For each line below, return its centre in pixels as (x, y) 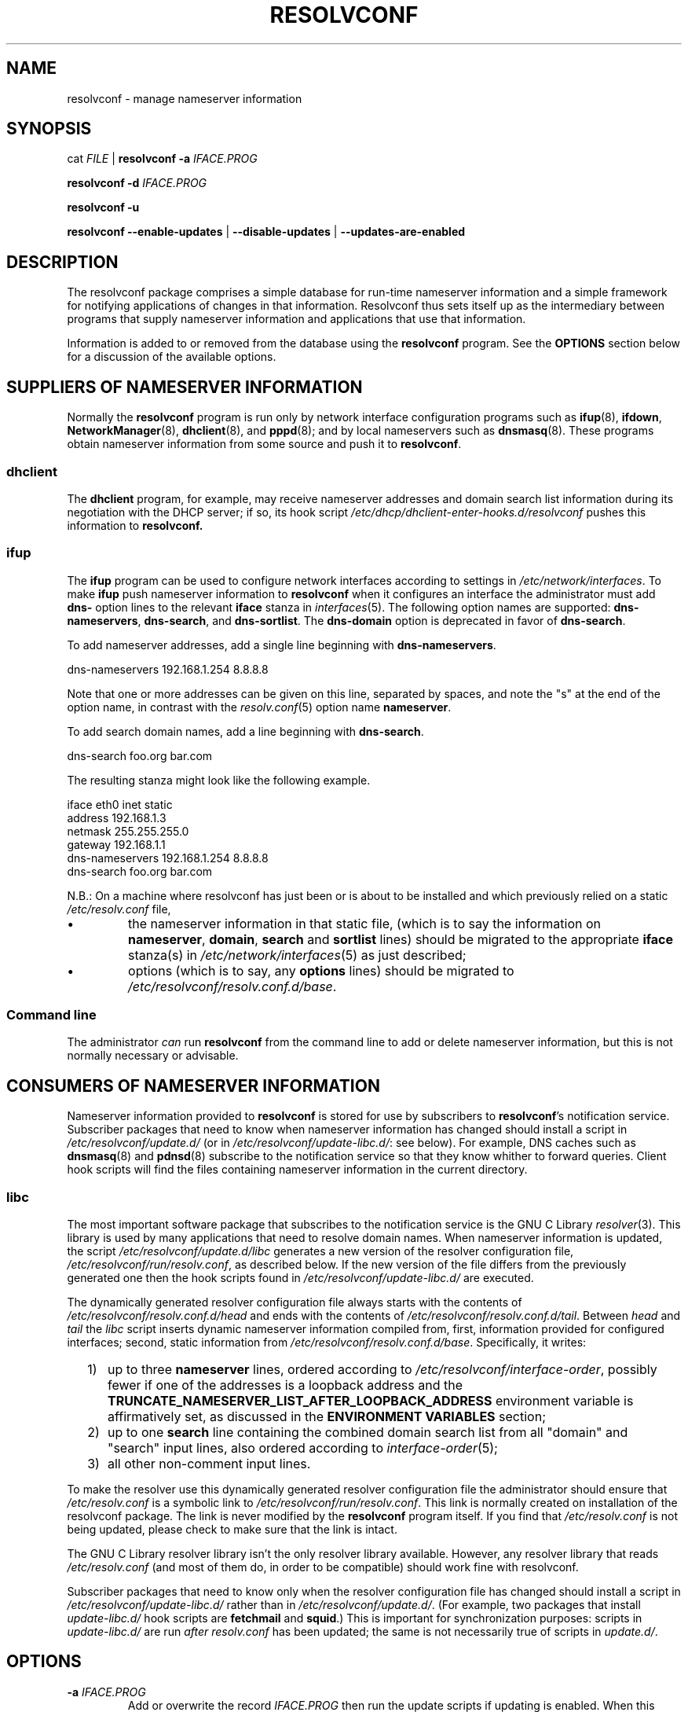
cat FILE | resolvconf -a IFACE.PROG (162, 159)
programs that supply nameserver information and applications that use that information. (296, 319)
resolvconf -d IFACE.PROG (137, 183)
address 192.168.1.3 (117, 817)
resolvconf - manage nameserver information (185, 98)
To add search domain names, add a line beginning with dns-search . (245, 731)
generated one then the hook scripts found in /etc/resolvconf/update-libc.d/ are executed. (300, 1277)
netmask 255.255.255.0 (128, 831)
